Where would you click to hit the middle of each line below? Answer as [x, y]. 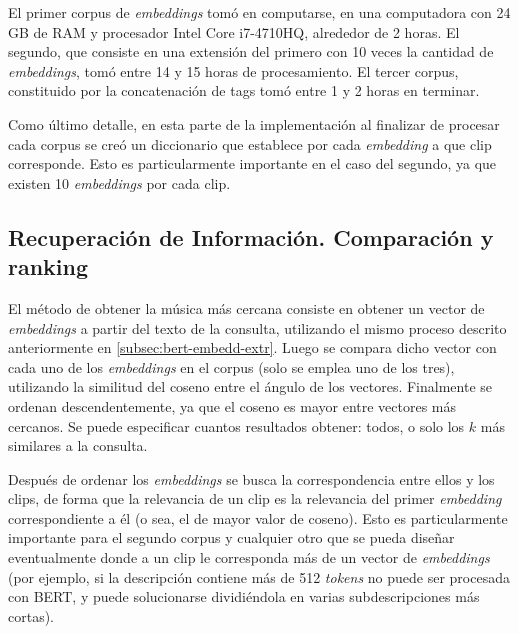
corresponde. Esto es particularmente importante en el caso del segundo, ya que [252, 163]
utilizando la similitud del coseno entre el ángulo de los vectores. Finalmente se [250, 386]
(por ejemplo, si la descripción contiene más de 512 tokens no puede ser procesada [259, 576]
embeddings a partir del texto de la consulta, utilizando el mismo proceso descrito [257, 327]
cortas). [31, 615]
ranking [48, 266]
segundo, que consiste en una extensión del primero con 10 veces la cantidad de [251, 51]
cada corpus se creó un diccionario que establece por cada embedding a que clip [250, 143]
